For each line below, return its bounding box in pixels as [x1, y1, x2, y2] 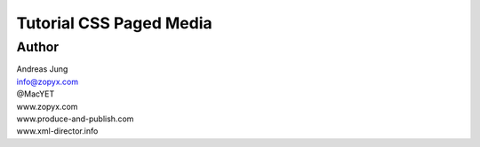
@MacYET [16, 89, 55, 99]
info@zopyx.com [16, 76, 79, 87]
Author [16, 39, 60, 55]
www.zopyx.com [16, 101, 78, 112]
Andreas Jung [16, 64, 68, 74]
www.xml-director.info [16, 126, 99, 136]
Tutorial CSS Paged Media [16, 13, 212, 33]
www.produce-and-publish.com [16, 113, 134, 124]
